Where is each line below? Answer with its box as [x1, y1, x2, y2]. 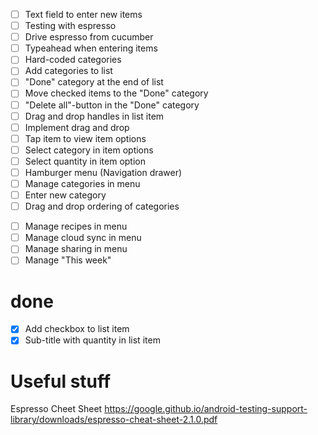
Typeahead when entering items [24, 42, 158, 54]
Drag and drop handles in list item [24, 110, 165, 122]
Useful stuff [10, 370, 112, 393]
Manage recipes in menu [24, 220, 128, 233]
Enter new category [24, 189, 107, 201]
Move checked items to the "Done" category [24, 87, 209, 99]
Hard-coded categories [24, 54, 122, 66]
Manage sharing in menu [24, 243, 128, 255]
